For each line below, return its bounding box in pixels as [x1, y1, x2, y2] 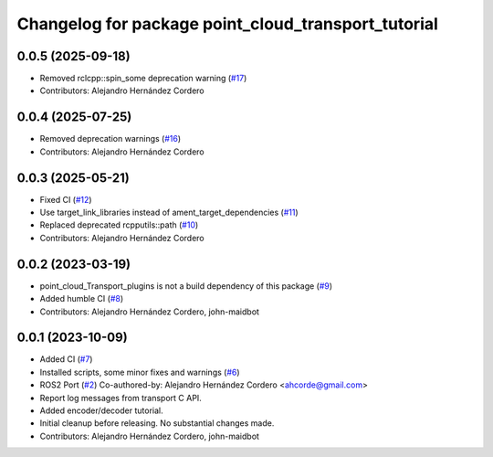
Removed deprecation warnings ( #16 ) [39, 133, 182, 144]
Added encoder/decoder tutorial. [39, 405, 163, 416]
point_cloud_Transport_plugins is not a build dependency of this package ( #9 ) [39, 280, 333, 292]
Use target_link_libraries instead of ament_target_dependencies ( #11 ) [39, 207, 299, 218]
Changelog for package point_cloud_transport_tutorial [16, 14, 438, 34]
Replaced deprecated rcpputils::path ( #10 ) [39, 219, 199, 230]
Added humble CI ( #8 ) [39, 293, 124, 304]
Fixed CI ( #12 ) [39, 194, 92, 205]
